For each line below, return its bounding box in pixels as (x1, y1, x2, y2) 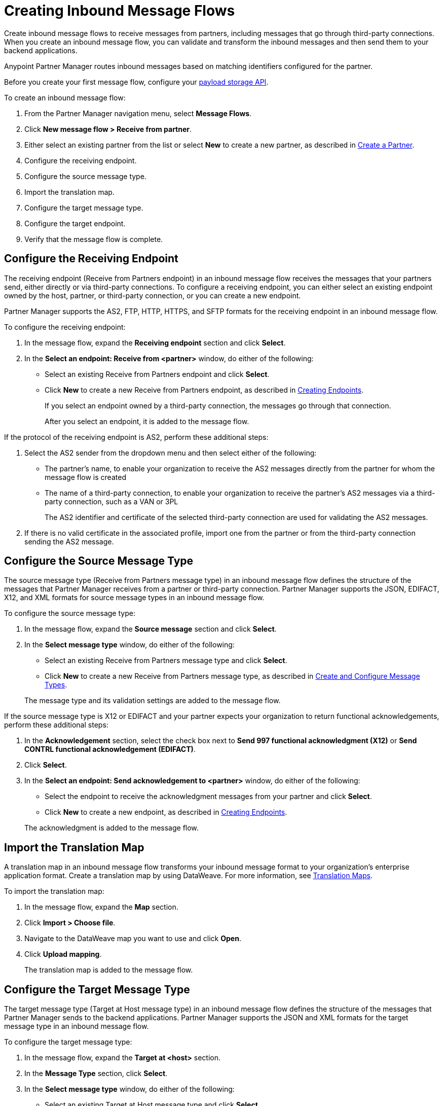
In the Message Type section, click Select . (24, 1069, 168, 1078)
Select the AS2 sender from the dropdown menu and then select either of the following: (24, 448, 317, 457)
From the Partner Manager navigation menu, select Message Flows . (24, 109, 252, 118)
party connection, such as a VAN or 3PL (45, 497, 178, 506)
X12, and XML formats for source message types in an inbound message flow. (4, 593, 265, 602)
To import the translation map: (4, 887, 104, 896)
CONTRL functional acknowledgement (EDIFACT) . (24, 745, 196, 754)
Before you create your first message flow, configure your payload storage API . (4, 77, 269, 86)
